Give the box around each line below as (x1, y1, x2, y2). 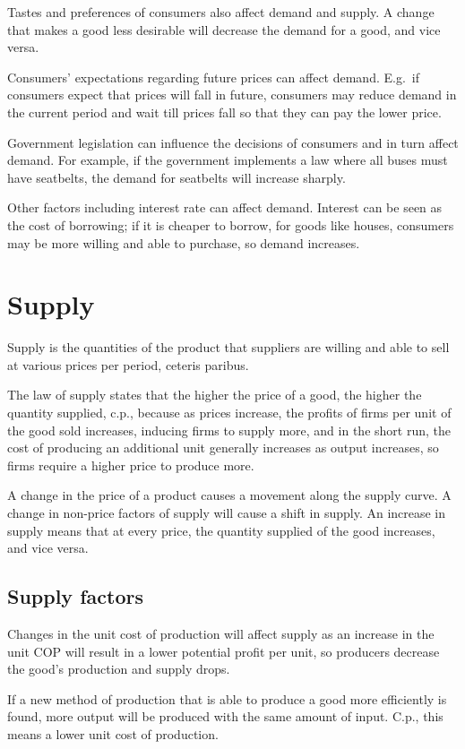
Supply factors (7, 582, 143, 610)
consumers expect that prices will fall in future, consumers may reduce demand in (7, 85, 457, 104)
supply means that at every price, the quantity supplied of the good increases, (7, 521, 435, 539)
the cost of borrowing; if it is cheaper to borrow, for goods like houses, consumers (7, 215, 454, 234)
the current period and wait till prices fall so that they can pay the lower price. (7, 102, 442, 121)
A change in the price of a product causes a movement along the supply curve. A (7, 486, 452, 504)
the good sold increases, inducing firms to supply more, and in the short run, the (7, 420, 451, 439)
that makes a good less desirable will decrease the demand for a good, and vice (7, 20, 441, 39)
